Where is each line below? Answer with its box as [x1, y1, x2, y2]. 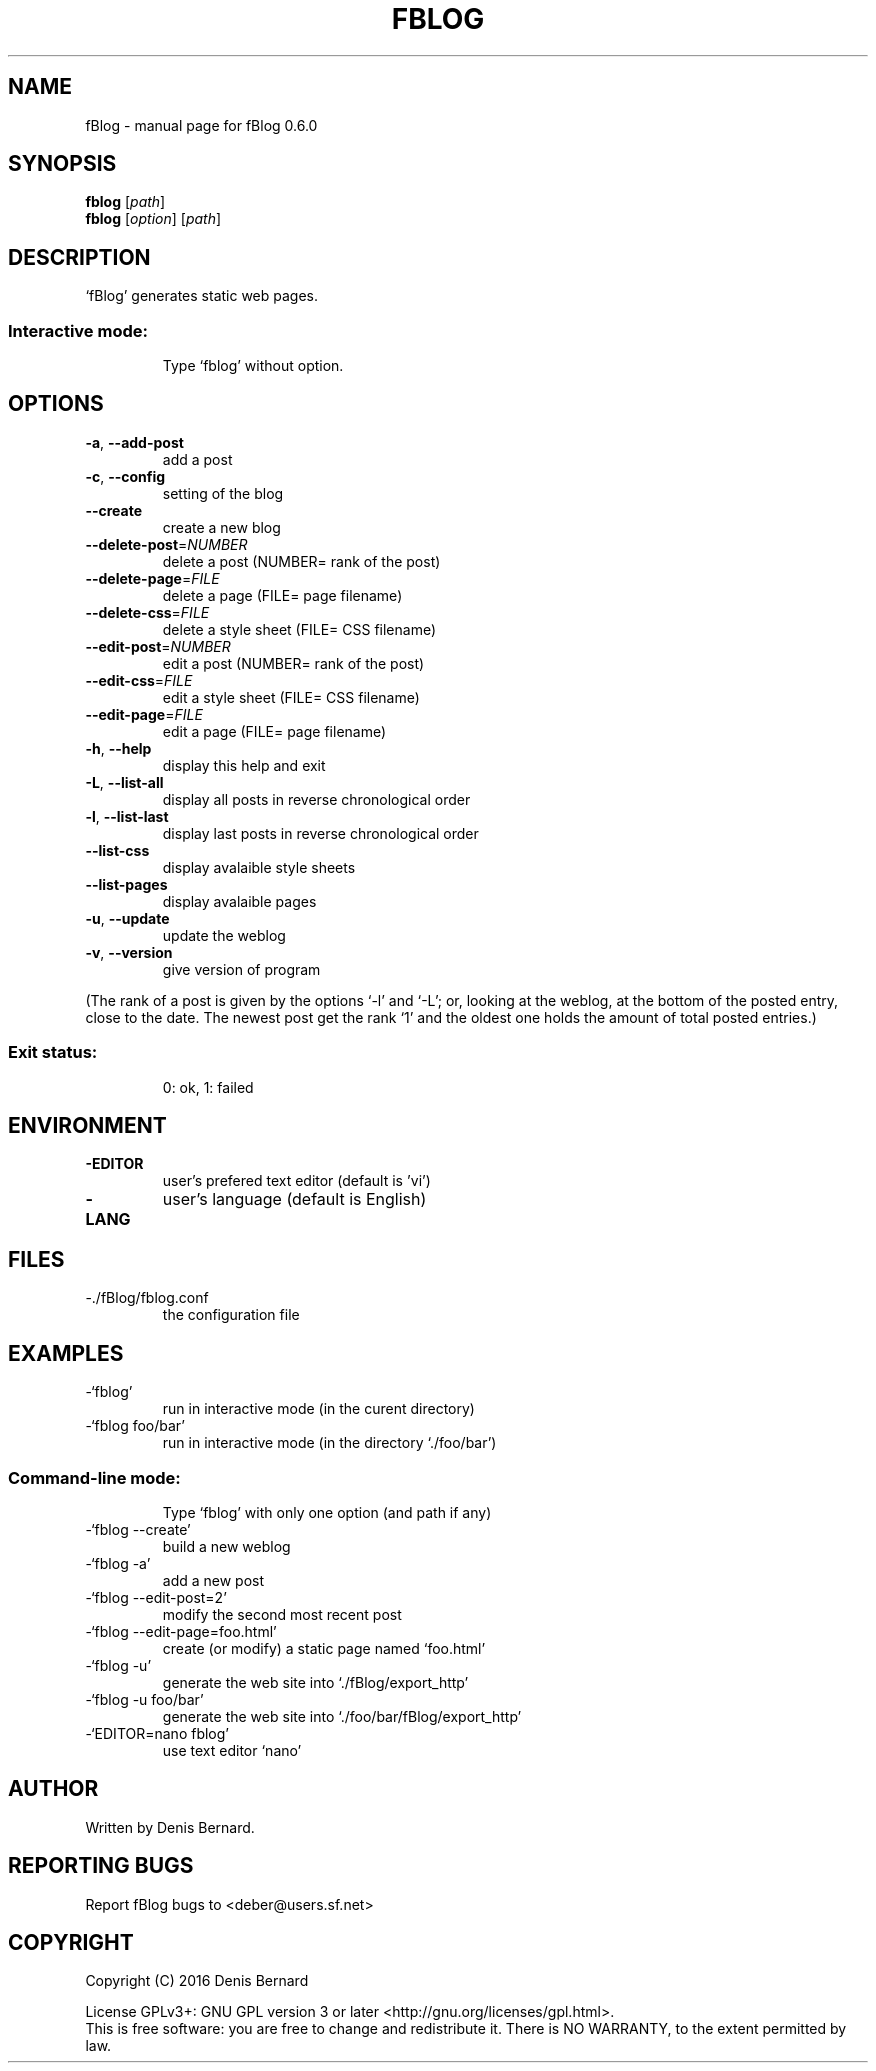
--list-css [85, 841, 150, 859]
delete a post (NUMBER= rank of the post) [162, 552, 441, 570]
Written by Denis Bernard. [85, 1818, 255, 1836]
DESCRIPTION [8, 244, 151, 270]
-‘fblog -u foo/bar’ [85, 1690, 204, 1708]
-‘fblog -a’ [85, 1554, 151, 1572]
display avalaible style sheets [162, 858, 356, 876]
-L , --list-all [85, 773, 164, 791]
